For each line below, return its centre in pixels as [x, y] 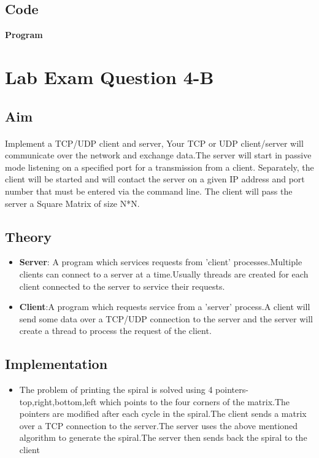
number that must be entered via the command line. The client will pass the [149, 191]
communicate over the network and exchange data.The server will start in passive [158, 155]
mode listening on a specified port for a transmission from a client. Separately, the [159, 167]
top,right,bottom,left [58, 401]
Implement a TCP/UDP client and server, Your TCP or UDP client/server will [154, 143]
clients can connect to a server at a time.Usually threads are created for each [164, 274]
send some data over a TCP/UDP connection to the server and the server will [166, 318]
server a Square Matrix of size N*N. [72, 203]
